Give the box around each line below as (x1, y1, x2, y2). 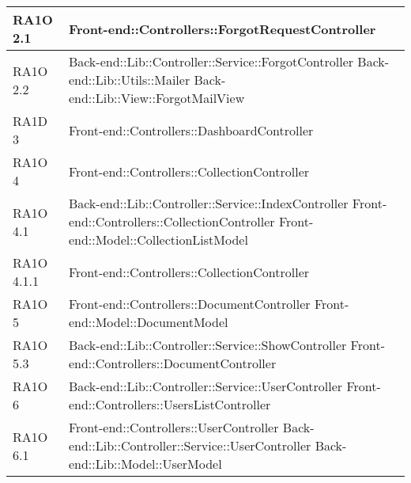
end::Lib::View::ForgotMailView (68, 89, 245, 107)
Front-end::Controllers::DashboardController (68, 120, 314, 139)
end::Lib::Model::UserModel (68, 454, 222, 473)
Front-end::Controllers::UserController (68, 418, 279, 436)
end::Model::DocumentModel (68, 313, 228, 331)
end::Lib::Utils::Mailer (68, 70, 190, 89)
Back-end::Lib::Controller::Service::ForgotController (68, 52, 354, 70)
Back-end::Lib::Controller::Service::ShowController (68, 336, 347, 354)
